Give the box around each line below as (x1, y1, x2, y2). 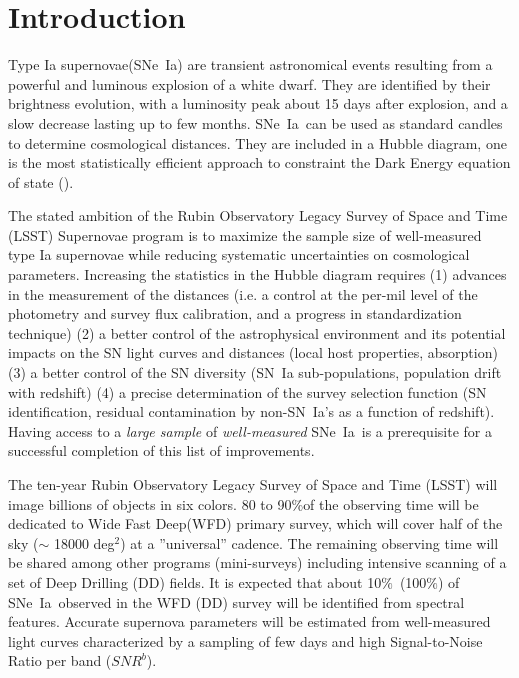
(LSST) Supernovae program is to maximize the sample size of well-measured (8, 224, 482, 245)
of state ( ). (8, 171, 74, 192)
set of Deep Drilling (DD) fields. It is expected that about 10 (8, 571, 382, 592)
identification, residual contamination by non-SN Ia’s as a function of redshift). (8, 401, 495, 422)
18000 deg (53, 532, 115, 553)
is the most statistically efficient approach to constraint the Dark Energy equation (8, 152, 511, 173)
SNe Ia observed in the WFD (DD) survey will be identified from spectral (8, 591, 465, 612)
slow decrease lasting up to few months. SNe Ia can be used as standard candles (8, 112, 503, 133)
